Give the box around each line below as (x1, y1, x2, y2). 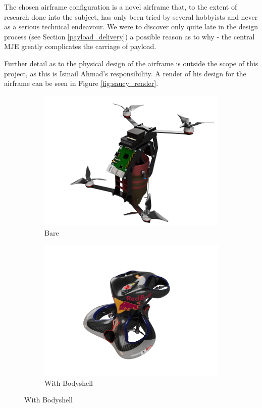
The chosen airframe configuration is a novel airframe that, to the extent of (4, 2, 237, 12)
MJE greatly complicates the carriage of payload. (4, 41, 156, 52)
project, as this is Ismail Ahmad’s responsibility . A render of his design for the (4, 68, 246, 78)
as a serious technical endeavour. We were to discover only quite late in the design (4, 21, 258, 32)
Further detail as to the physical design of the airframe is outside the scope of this (4, 58, 258, 68)
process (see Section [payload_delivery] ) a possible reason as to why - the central (4, 31, 255, 41)
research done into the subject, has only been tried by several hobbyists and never (4, 11, 258, 22)
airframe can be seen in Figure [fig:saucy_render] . (4, 78, 159, 88)
